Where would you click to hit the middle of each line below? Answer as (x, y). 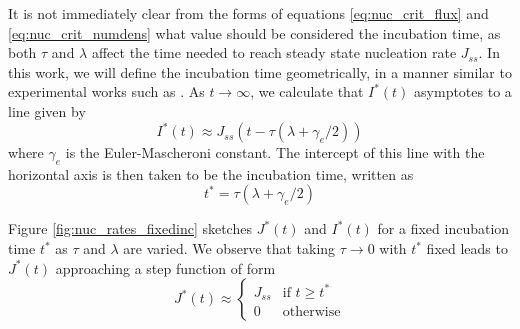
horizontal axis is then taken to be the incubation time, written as (211, 173)
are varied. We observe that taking (229, 248)
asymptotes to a (463, 91)
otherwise (311, 312)
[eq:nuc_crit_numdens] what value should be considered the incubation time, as (254, 32)
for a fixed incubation (443, 228)
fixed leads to (467, 248)
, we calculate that (307, 91)
